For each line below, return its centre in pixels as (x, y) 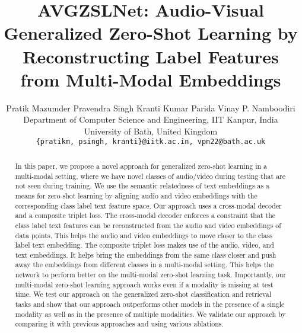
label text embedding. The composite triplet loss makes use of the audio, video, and (144, 245)
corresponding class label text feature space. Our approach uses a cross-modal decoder (148, 205)
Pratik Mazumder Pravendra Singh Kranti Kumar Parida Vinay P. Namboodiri (151, 108)
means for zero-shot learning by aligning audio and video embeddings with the (136, 195)
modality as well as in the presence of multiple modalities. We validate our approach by (150, 314)
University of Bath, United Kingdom (151, 131)
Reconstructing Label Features (151, 56)
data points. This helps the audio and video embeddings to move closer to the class (144, 235)
